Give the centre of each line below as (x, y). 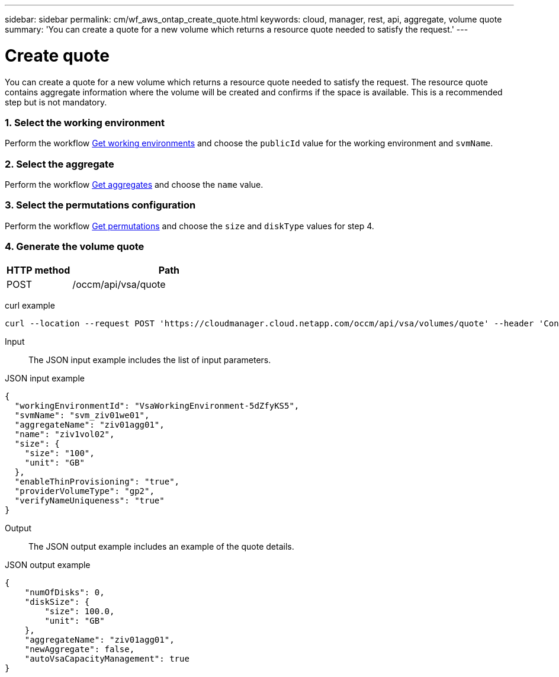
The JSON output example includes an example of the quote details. (161, 546)
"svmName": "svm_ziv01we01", (82, 415)
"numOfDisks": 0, (65, 592)
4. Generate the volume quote (75, 247)
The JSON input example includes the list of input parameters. (150, 360)
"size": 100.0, (80, 611)
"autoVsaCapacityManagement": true (107, 658)
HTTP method (38, 270)
